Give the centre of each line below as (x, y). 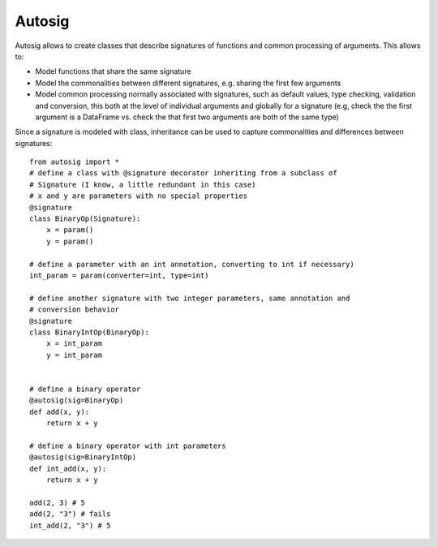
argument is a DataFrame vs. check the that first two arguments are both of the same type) (187, 117)
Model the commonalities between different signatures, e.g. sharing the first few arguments (188, 83)
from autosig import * (75, 162)
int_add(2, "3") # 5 (70, 525)
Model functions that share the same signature (113, 71)
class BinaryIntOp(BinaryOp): (90, 332)
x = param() (70, 230)
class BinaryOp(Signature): (85, 219)
